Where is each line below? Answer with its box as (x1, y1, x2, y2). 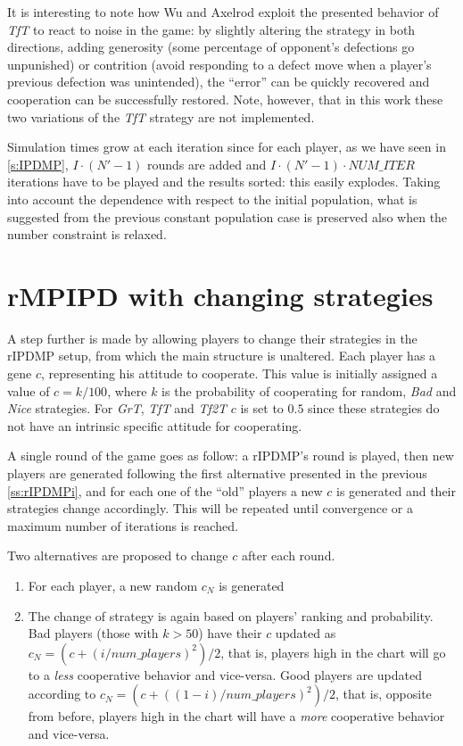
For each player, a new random (28, 576, 198, 594)
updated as (275, 624, 336, 642)
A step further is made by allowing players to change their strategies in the (7, 328, 418, 347)
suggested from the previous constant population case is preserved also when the (7, 207, 448, 226)
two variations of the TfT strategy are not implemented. (7, 107, 315, 126)
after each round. (241, 546, 335, 565)
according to (28, 684, 96, 703)
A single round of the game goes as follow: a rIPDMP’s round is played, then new (7, 446, 454, 465)
